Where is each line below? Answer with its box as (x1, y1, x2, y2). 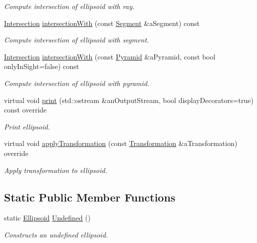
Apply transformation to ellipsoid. (4, 164, 107, 175)
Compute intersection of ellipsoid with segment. (4, 34, 149, 45)
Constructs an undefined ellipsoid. (4, 229, 108, 239)
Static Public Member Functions (4, 189, 176, 204)
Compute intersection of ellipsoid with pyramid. (4, 77, 150, 88)
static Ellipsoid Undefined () (4, 212, 91, 223)
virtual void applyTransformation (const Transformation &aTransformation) (4, 138, 238, 148)
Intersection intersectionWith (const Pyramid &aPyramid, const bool (4, 51, 216, 61)
